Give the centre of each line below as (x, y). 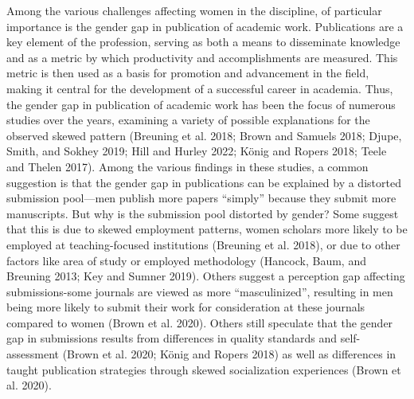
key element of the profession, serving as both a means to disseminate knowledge (203, 42)
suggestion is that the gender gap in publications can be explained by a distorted (204, 182)
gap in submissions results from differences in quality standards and (172, 338)
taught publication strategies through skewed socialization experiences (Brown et (204, 369)
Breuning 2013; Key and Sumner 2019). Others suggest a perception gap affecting (206, 276)
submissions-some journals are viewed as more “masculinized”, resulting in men (200, 291)
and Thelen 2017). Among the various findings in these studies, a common (187, 166)
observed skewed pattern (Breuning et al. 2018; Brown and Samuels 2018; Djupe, (204, 135)
